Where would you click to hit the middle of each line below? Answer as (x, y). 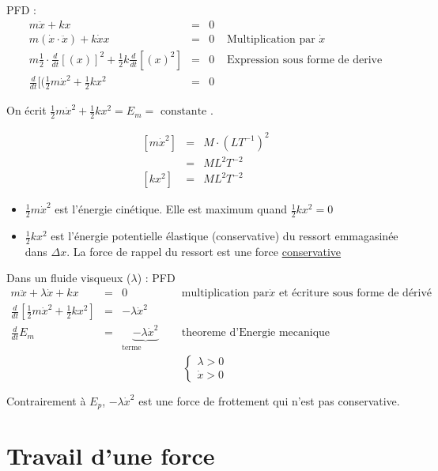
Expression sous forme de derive (305, 60)
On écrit (26, 110)
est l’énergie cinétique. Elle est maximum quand (171, 209)
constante (183, 112)
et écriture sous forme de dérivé (355, 294)
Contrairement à (46, 400)
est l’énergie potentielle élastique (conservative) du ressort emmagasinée (225, 236)
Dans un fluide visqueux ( (69, 278)
